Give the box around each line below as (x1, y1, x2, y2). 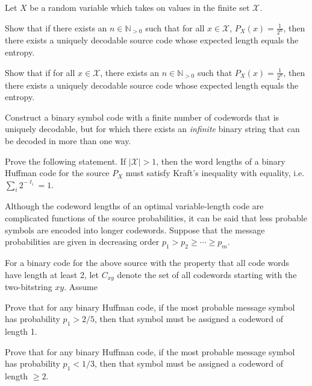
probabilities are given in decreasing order (5, 235, 160, 248)
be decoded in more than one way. (5, 134, 131, 147)
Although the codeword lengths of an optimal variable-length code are (5, 200, 264, 212)
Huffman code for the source (5, 166, 110, 179)
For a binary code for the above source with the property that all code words (5, 256, 289, 269)
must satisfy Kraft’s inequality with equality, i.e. (125, 166, 305, 179)
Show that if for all (5, 66, 75, 78)
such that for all (145, 21, 205, 34)
